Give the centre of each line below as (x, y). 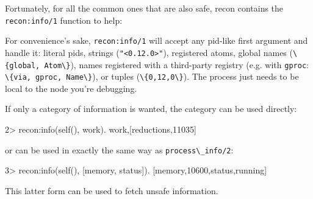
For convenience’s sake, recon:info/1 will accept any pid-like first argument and (156, 40)
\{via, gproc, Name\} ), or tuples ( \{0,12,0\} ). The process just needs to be (152, 76)
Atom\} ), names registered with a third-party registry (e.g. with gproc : (176, 64)
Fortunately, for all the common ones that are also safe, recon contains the (144, 8)
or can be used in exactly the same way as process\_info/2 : (119, 149)
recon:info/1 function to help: (64, 20)
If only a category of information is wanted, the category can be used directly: (151, 109)
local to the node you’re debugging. (71, 88)
